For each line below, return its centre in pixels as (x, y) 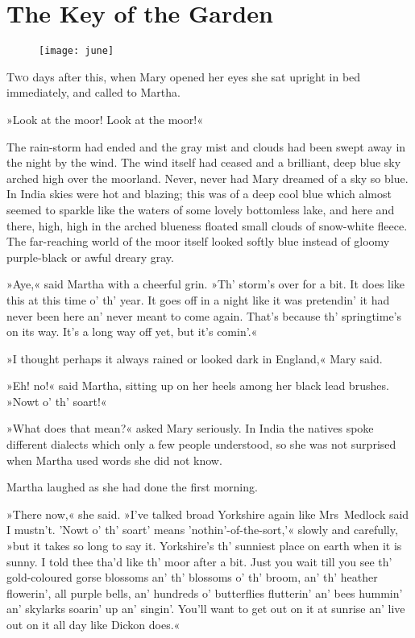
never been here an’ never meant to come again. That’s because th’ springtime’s (204, 315)
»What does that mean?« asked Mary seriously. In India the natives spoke (190, 428)
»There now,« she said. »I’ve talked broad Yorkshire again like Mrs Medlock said (208, 514)
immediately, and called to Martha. (93, 92)
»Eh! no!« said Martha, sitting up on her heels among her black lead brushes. (198, 385)
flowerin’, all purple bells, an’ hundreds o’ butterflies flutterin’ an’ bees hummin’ (205, 592)
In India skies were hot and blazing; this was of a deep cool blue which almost (199, 194)
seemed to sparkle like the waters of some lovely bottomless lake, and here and (201, 209)
